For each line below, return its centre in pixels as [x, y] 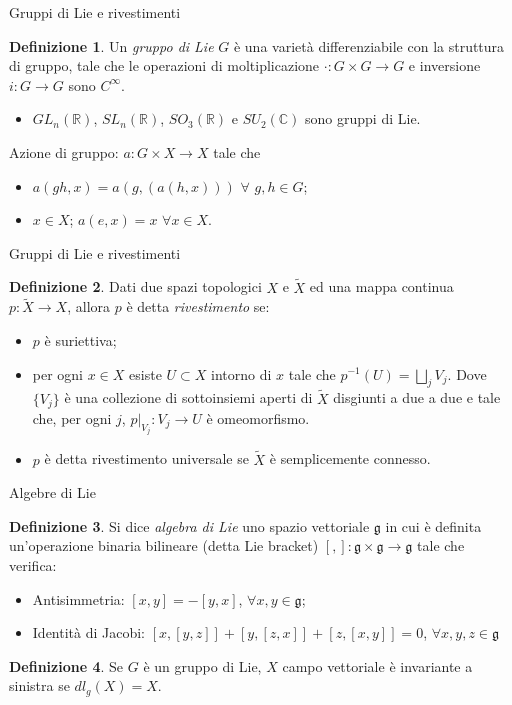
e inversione [444, 65]
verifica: [33, 565]
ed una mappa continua [381, 286]
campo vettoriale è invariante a [377, 665]
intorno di [241, 373]
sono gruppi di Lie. [363, 118]
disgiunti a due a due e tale [417, 397]
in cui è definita [433, 525]
